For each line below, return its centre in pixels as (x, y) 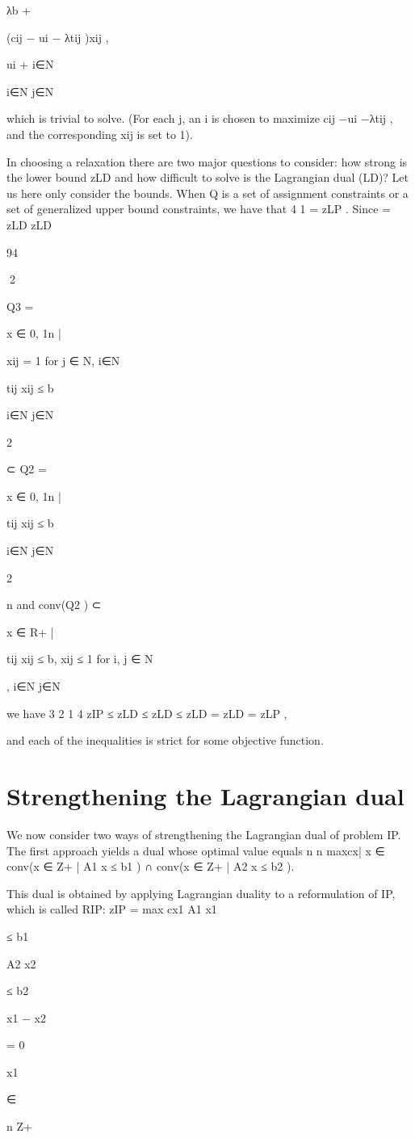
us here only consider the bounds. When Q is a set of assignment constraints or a (207, 193)
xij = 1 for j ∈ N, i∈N (63, 360)
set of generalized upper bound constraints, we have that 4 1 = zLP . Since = (199, 209)
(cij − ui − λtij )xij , (58, 37)
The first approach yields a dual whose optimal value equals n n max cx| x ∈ (196, 850)
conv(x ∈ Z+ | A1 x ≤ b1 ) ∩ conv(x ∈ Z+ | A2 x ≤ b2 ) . (151, 866)
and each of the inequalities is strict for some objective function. (165, 740)
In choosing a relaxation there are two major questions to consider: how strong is (207, 161)
